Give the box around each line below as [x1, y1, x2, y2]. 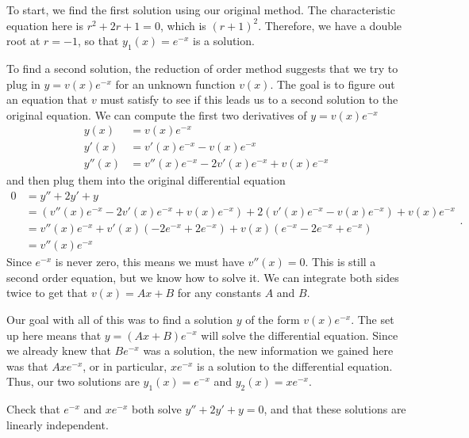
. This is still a [305, 253, 376, 270]
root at [6, 32, 40, 49]
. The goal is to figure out [270, 75, 395, 92]
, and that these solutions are [263, 401, 406, 417]
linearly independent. [6, 416, 109, 432]
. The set [351, 310, 394, 327]
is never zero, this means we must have [55, 253, 244, 270]
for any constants [177, 284, 261, 301]
